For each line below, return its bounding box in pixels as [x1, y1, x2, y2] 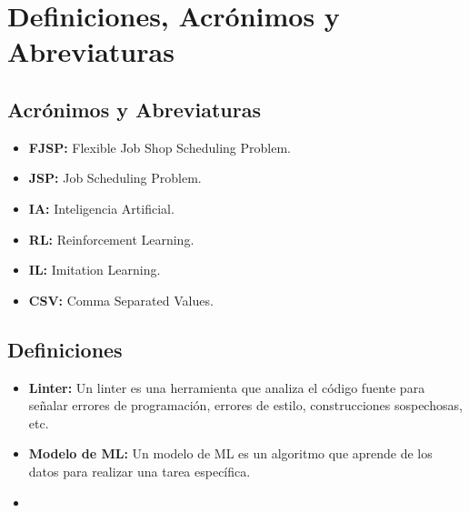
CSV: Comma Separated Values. [28, 290, 214, 309]
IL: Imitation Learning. [28, 260, 161, 279]
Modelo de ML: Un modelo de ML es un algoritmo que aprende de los [28, 444, 433, 463]
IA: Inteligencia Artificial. [28, 198, 175, 217]
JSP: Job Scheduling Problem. [28, 168, 202, 187]
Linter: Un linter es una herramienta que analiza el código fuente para [28, 377, 425, 397]
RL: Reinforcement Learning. [28, 229, 195, 248]
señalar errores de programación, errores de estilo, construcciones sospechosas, [28, 396, 463, 415]
